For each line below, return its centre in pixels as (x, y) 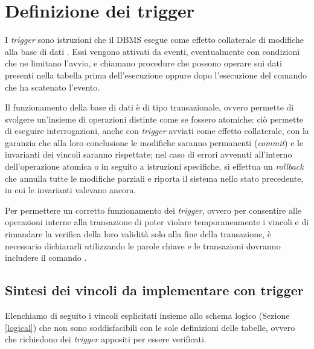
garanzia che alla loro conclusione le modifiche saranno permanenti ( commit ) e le (154, 142)
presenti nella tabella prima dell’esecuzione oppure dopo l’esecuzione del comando (156, 75)
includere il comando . (46, 258)
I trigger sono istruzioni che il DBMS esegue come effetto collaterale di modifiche (154, 40)
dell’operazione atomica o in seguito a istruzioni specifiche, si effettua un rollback (154, 166)
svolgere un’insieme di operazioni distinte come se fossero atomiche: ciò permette (154, 119)
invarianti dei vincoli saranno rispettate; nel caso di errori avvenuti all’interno (149, 154)
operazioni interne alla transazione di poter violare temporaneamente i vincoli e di (157, 222)
